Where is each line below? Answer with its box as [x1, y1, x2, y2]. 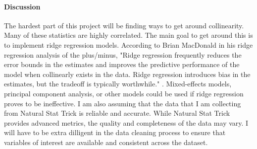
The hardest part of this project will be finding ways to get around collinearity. [4, 20, 244, 30]
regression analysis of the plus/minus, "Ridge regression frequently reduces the [4, 49, 242, 60]
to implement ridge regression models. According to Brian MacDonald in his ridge [4, 39, 253, 50]
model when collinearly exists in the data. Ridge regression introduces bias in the [4, 69, 251, 79]
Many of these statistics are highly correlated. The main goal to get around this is [4, 30, 253, 40]
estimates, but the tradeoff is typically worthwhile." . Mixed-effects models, [4, 78, 232, 89]
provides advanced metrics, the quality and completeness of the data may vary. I [4, 117, 249, 128]
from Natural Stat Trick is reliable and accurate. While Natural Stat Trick [4, 108, 230, 118]
